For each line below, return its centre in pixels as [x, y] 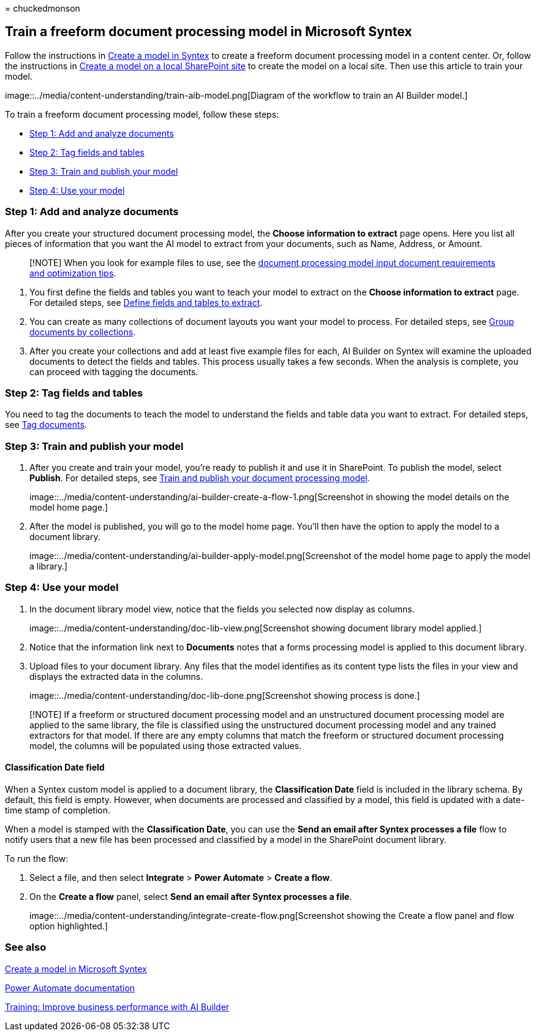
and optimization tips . [73, 273]
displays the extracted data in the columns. [116, 676]
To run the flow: [37, 859]
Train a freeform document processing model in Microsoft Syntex [209, 32]
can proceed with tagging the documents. [114, 371]
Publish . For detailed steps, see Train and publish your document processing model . [200, 478]
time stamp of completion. [58, 810]
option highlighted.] [69, 926]
